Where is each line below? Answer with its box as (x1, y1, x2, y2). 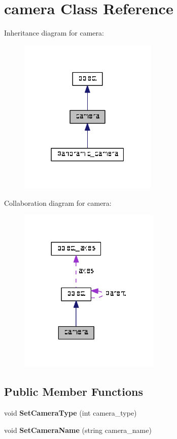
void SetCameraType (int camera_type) (4, 407, 137, 418)
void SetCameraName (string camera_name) (4, 424, 152, 435)
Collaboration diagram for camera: (4, 197, 112, 208)
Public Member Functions (4, 384, 143, 399)
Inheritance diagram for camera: (4, 27, 104, 38)
